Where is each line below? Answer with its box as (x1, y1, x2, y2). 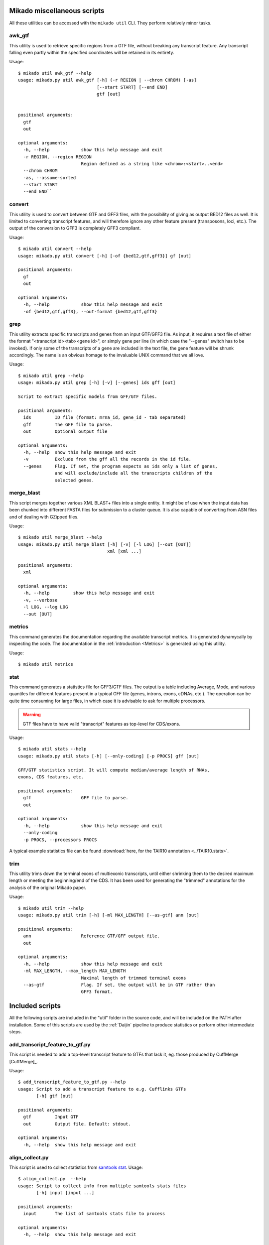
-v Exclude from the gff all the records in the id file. (23, 456, 192, 462)
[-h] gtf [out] (36, 1093, 74, 1099)
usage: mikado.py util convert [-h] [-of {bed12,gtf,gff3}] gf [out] (18, 253, 192, 258)
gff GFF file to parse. (23, 795, 129, 801)
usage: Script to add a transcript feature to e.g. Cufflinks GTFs (18, 1086, 186, 1092)
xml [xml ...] (107, 548, 142, 554)
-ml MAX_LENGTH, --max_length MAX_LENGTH (23, 968, 126, 974)
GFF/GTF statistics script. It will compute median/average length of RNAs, (18, 767, 210, 773)
